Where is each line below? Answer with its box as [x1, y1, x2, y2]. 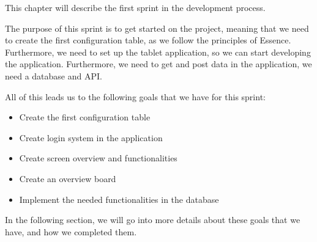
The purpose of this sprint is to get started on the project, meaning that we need [5, 21, 309, 34]
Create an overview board [19, 172, 116, 185]
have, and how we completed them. [5, 225, 137, 238]
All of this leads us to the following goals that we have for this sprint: [5, 90, 266, 103]
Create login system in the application [19, 131, 163, 144]
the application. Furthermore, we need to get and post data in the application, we [5, 57, 312, 70]
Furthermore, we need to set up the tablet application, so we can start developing [5, 45, 311, 58]
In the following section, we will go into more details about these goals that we [5, 213, 300, 226]
